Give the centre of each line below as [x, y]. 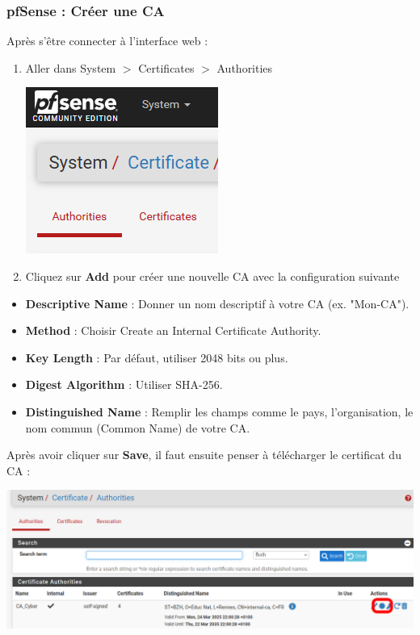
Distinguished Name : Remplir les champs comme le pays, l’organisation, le [219, 411]
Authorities [245, 67]
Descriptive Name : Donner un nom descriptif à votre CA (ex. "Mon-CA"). [217, 303]
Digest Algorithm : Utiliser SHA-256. [124, 384]
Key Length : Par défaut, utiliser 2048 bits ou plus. [157, 357]
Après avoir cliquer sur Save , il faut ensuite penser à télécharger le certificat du [204, 455]
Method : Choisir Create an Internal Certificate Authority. [173, 330]
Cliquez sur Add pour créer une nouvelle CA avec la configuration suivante [212, 276]
